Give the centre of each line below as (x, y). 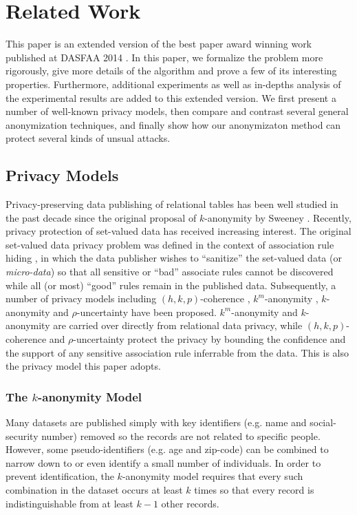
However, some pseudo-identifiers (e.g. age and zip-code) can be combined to (167, 449)
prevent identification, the (60, 476)
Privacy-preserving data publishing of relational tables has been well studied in (172, 204)
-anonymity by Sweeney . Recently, (278, 217)
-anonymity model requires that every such (213, 476)
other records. (190, 503)
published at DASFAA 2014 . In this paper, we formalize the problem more (164, 57)
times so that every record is (254, 489)
